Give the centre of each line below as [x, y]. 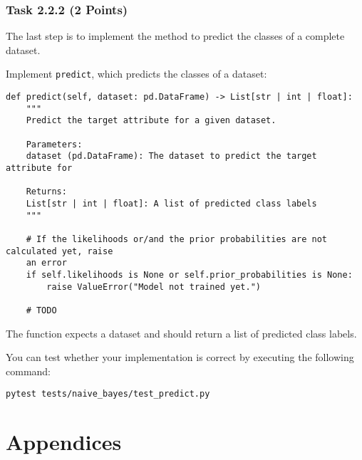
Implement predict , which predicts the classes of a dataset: [136, 74]
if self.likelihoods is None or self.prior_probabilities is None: [189, 275]
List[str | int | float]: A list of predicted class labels [171, 203]
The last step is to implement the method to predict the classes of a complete [175, 36]
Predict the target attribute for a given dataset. [151, 121]
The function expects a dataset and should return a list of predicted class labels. [181, 333]
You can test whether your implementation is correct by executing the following [180, 357]
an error [46, 263]
